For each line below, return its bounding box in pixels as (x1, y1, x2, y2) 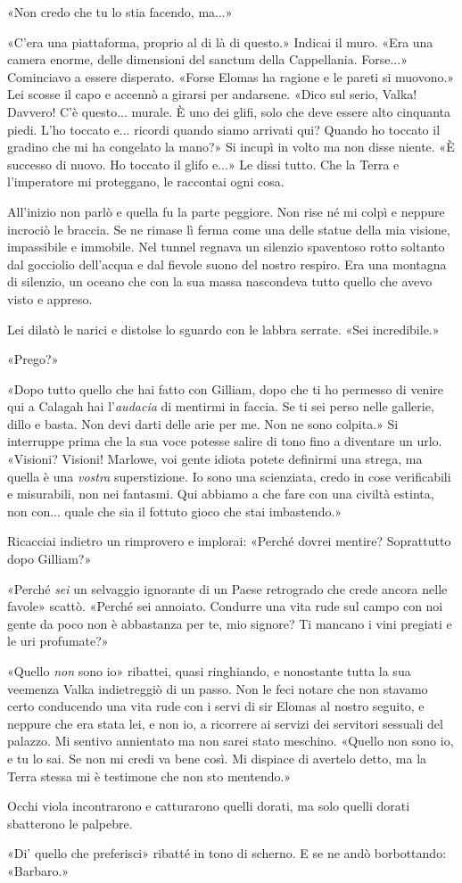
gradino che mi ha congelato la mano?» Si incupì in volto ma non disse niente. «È (7, 137, 455, 156)
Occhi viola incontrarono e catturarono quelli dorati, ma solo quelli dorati (7, 796, 410, 815)
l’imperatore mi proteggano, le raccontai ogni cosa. (7, 172, 285, 191)
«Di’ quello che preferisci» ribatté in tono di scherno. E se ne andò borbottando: (7, 844, 447, 862)
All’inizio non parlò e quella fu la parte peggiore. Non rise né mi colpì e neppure (7, 202, 445, 220)
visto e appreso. (7, 289, 93, 308)
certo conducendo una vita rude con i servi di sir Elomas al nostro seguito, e (7, 697, 425, 715)
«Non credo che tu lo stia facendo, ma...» (7, 3, 233, 21)
